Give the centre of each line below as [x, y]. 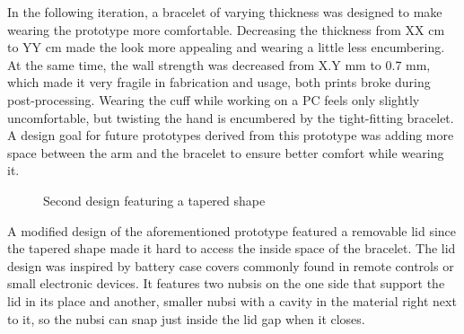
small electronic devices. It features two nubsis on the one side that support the [226, 283]
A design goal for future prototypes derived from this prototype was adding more [231, 135]
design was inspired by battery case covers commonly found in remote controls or [231, 265]
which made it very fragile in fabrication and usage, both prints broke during [219, 82]
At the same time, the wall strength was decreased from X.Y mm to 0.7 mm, [219, 64]
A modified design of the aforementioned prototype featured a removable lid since [232, 230]
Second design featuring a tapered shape [154, 200]
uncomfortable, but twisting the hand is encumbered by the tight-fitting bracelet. [231, 117]
